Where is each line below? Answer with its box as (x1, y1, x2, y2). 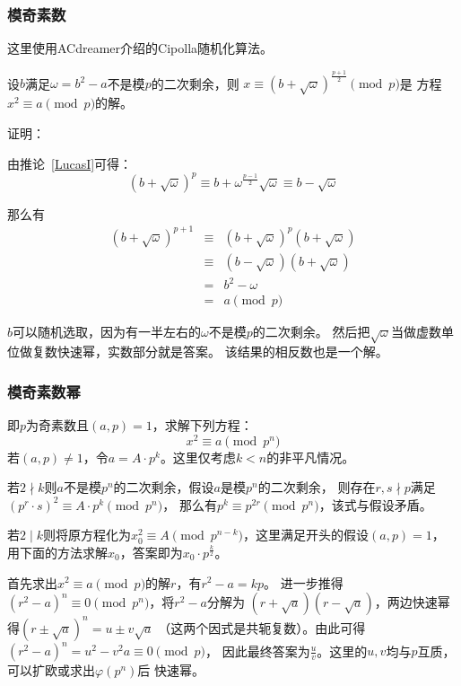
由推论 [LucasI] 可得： (7, 154, 133, 172)
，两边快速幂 (374, 593, 450, 611)
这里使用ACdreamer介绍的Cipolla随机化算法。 (7, 39, 274, 57)
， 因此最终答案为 (205, 641, 310, 660)
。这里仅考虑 (160, 447, 236, 466)
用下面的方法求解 (7, 542, 108, 561)
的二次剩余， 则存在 (257, 478, 376, 497)
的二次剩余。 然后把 (252, 322, 370, 341)
